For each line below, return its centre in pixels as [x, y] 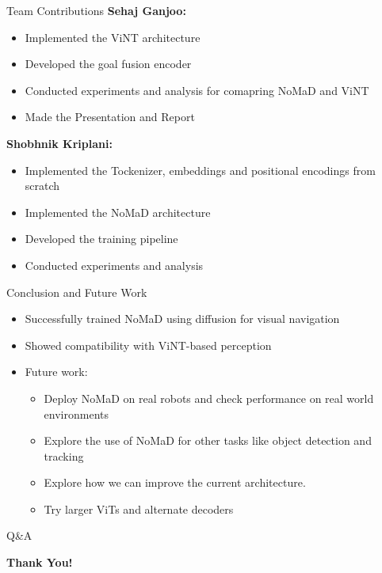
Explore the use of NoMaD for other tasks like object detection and [208, 440]
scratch [42, 186]
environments [76, 414]
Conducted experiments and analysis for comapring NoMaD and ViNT [197, 90]
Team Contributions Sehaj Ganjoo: [96, 10]
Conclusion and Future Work [77, 292]
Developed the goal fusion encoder [108, 64]
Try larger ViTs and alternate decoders [139, 508]
